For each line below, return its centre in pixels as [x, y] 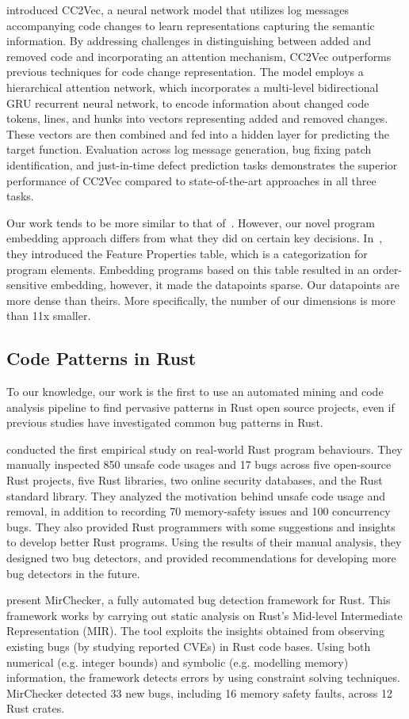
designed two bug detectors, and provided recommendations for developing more [201, 558]
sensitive [27, 285]
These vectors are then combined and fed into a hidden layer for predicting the [198, 133]
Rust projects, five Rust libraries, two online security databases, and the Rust [195, 480]
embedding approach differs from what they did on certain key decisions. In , [195, 238]
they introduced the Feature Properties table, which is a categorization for [187, 253]
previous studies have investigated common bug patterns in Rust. [165, 422]
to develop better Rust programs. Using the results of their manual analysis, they [204, 542]
